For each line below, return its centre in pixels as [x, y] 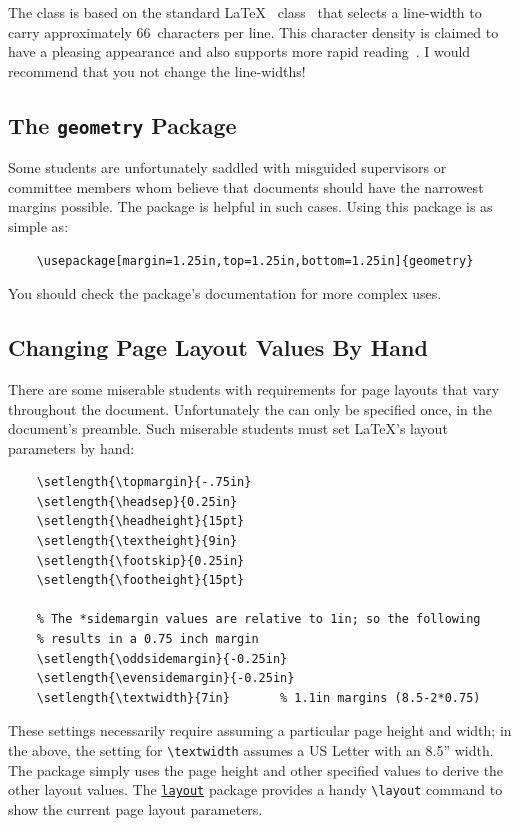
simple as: [38, 225]
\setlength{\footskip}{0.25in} [140, 560]
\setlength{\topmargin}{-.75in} [144, 482]
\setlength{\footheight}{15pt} [140, 580]
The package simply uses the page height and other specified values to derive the [256, 769]
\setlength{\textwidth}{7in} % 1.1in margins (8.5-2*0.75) [258, 697]
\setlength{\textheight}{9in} [137, 541]
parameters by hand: [71, 447]
